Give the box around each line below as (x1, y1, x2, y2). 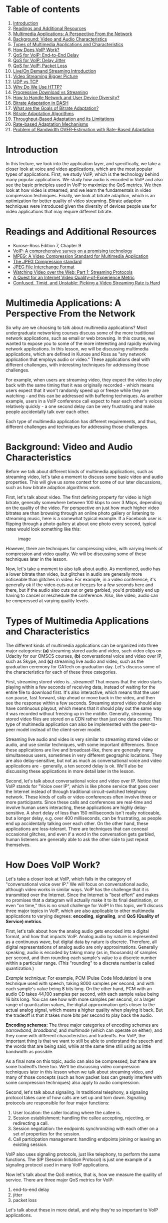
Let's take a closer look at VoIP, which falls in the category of (5, 876, 131, 882)
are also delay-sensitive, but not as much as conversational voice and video (5, 757, 162, 763)
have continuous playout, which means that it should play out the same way (5, 705, 162, 711)
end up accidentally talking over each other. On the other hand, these (5, 820, 149, 827)
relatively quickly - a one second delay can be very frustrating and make (5, 403, 155, 409)
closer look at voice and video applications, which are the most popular (5, 166, 153, 172)
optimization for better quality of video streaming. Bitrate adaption (5, 198, 142, 204)
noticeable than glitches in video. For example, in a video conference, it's (5, 576, 156, 582)
